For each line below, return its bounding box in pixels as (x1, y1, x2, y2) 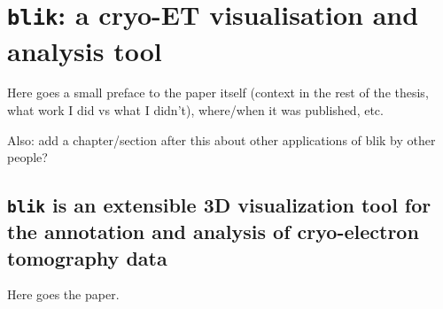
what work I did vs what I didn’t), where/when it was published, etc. (7, 101, 384, 120)
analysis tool (7, 32, 162, 68)
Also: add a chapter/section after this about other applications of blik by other (7, 130, 436, 149)
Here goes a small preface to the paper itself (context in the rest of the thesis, (7, 83, 429, 102)
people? (7, 148, 48, 166)
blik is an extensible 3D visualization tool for (7, 191, 431, 219)
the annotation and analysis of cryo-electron (7, 218, 419, 245)
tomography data (7, 243, 167, 271)
